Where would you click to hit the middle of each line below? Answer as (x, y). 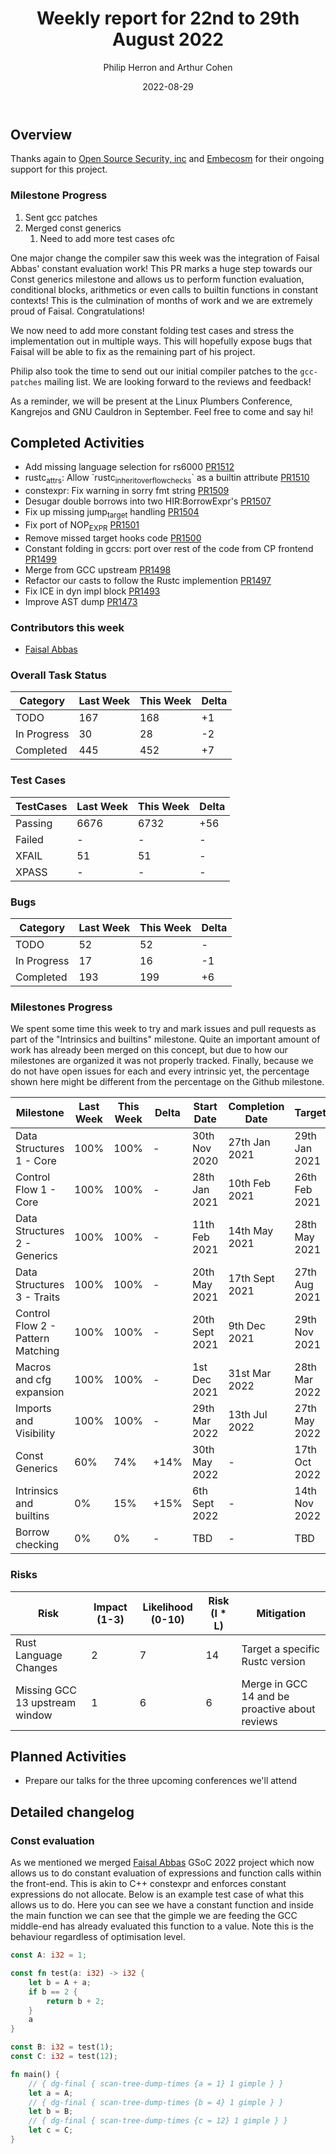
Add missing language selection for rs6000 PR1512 (129, 467)
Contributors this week (67, 627)
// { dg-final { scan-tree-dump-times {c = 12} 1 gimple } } (158, 2121)
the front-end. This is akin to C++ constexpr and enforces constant (148, 1884)
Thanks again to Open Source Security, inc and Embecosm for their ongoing (167, 159)
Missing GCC (46, 1690)
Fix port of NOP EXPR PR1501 (82, 526)
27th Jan (249, 1142)
